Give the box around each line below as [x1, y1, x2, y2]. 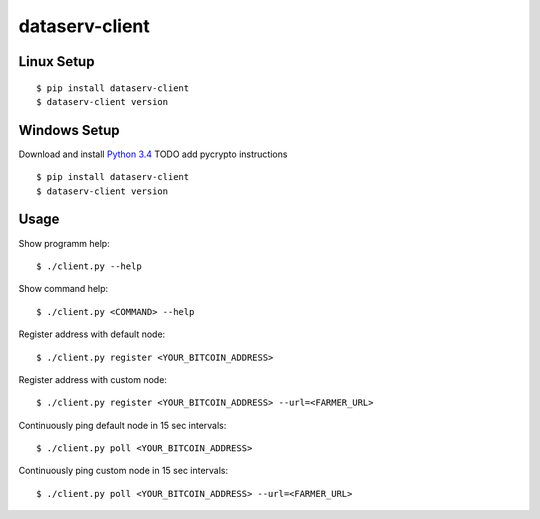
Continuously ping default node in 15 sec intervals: [18, 419, 227, 431]
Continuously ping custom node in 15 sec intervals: [18, 465, 229, 477]
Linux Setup [18, 53, 95, 70]
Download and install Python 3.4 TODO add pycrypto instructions [18, 148, 288, 160]
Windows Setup [18, 121, 120, 139]
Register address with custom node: [18, 373, 167, 385]
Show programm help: [18, 237, 110, 249]
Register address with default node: [18, 328, 166, 340]
